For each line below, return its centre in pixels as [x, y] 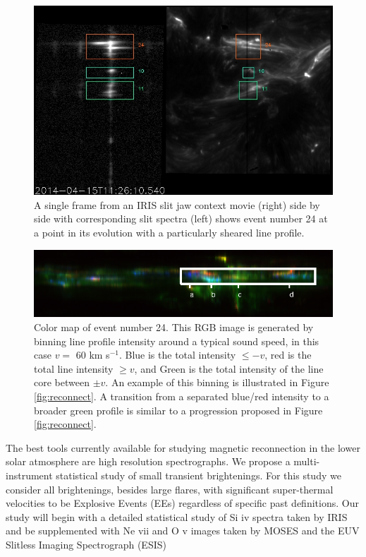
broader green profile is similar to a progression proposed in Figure [178, 410]
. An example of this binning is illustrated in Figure [217, 382]
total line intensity [74, 368]
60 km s [93, 355]
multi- [307, 461]
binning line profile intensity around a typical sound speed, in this [177, 341]
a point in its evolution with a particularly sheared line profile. [169, 232]
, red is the [288, 355]
